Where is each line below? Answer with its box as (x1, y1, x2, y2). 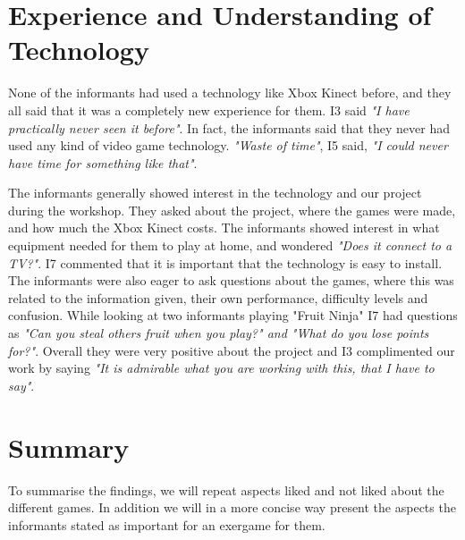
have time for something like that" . (8, 153, 198, 172)
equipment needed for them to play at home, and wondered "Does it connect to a (8, 236, 452, 255)
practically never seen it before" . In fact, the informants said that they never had (8, 118, 450, 137)
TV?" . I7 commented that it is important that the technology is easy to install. (8, 253, 443, 272)
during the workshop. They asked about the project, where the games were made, (8, 200, 456, 219)
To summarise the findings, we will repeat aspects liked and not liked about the (8, 480, 444, 499)
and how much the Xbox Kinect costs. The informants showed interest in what (8, 218, 440, 237)
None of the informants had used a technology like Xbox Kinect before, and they (8, 83, 452, 102)
